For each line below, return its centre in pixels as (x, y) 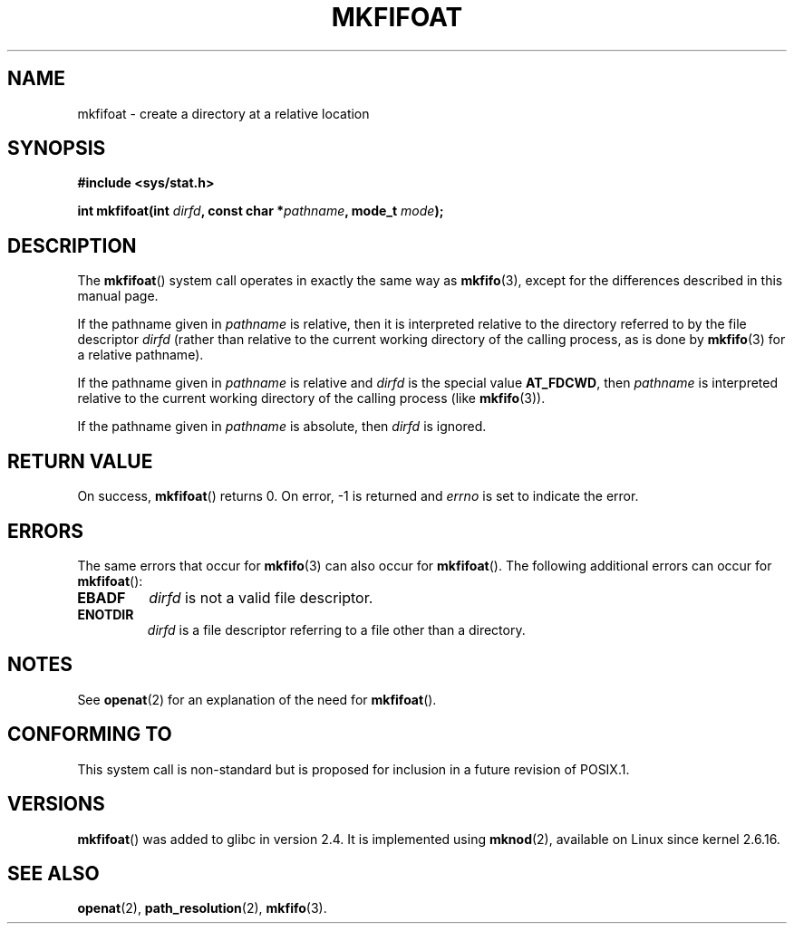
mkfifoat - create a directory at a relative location (223, 113)
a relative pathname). (140, 355)
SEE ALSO (53, 873)
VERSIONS (56, 804)
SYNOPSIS (57, 149)
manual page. (118, 296)
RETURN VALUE (80, 461)
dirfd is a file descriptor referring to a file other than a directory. (336, 629)
